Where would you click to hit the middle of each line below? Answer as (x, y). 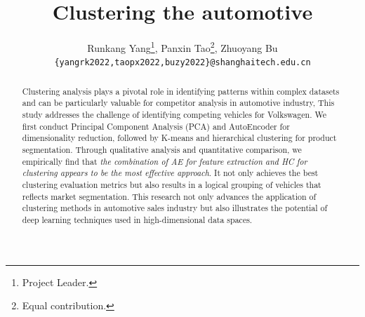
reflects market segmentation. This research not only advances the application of (169, 196)
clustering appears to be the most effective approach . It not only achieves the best (170, 173)
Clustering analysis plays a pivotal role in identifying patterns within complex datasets (181, 91)
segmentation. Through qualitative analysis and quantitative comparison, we (162, 150)
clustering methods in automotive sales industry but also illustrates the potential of (175, 208)
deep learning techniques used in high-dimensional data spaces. (137, 220)
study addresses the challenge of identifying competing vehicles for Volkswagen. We (174, 115)
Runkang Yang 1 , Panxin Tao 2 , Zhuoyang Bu (182, 47)
